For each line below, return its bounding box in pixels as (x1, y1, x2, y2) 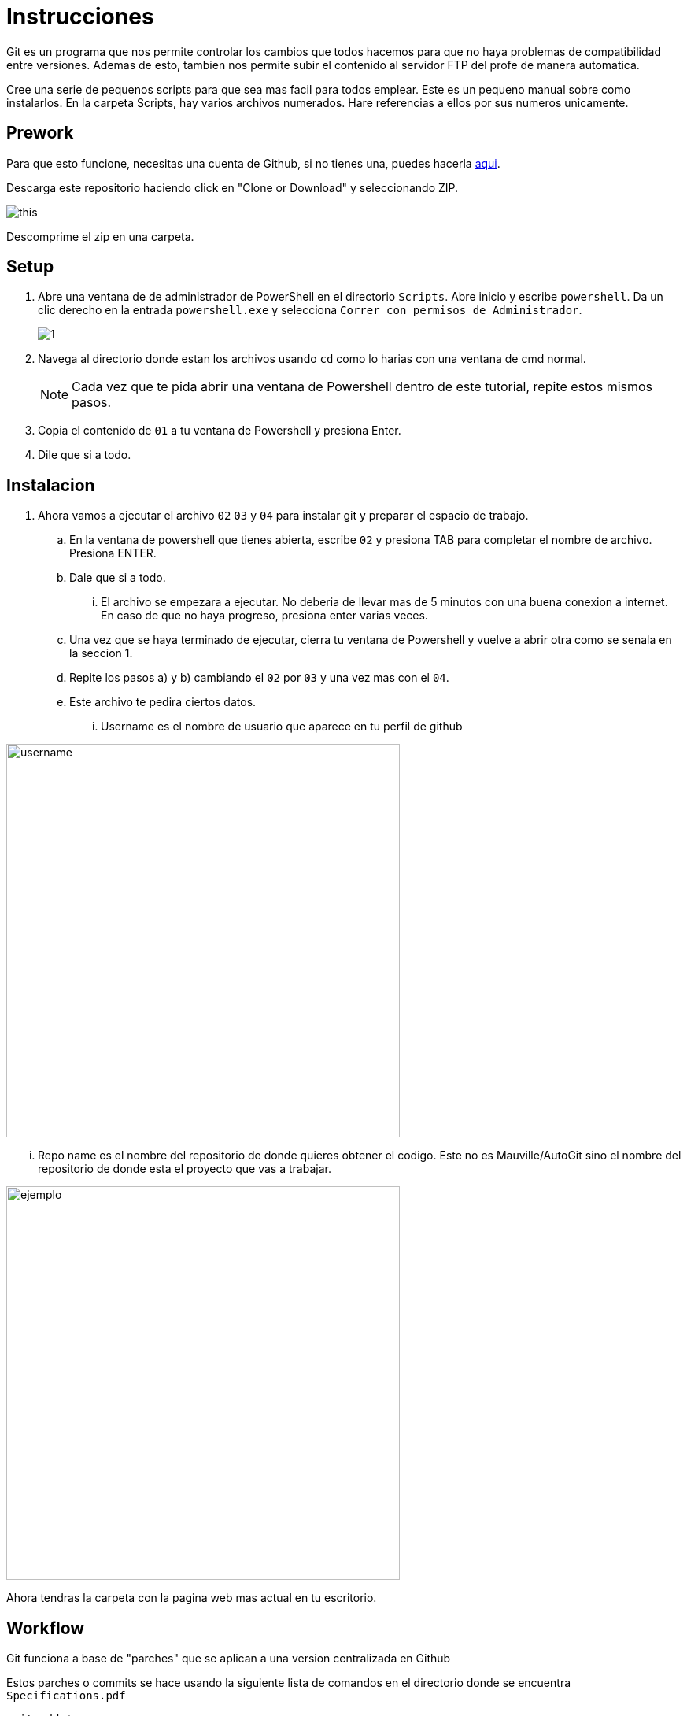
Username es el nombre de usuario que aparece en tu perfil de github (101, 719, 463, 734)
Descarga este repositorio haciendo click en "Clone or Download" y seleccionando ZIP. (6, 180, 459, 194)
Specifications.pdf (6, 1689, 126, 1703)
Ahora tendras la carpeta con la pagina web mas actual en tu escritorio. (6, 1591, 377, 1605)
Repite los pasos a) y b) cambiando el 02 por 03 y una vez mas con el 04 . (69, 671, 449, 685)
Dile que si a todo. (38, 448, 131, 462)
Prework (6, 123, 74, 143)
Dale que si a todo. (69, 571, 166, 585)
